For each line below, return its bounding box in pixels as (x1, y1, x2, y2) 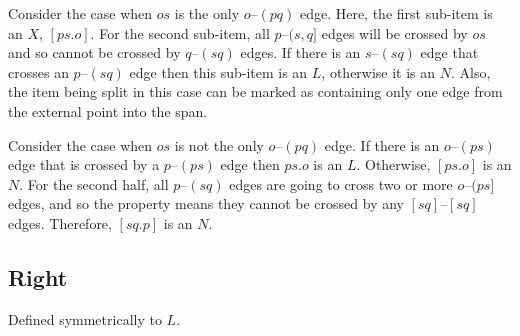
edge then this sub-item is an (129, 61, 308, 82)
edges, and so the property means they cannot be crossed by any (8, 193, 404, 214)
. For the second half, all (19, 173, 169, 194)
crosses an (8, 61, 69, 82)
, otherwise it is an (321, 61, 436, 82)
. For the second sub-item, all (90, 22, 270, 43)
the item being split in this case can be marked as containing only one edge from (8, 81, 503, 102)
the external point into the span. (8, 100, 208, 121)
